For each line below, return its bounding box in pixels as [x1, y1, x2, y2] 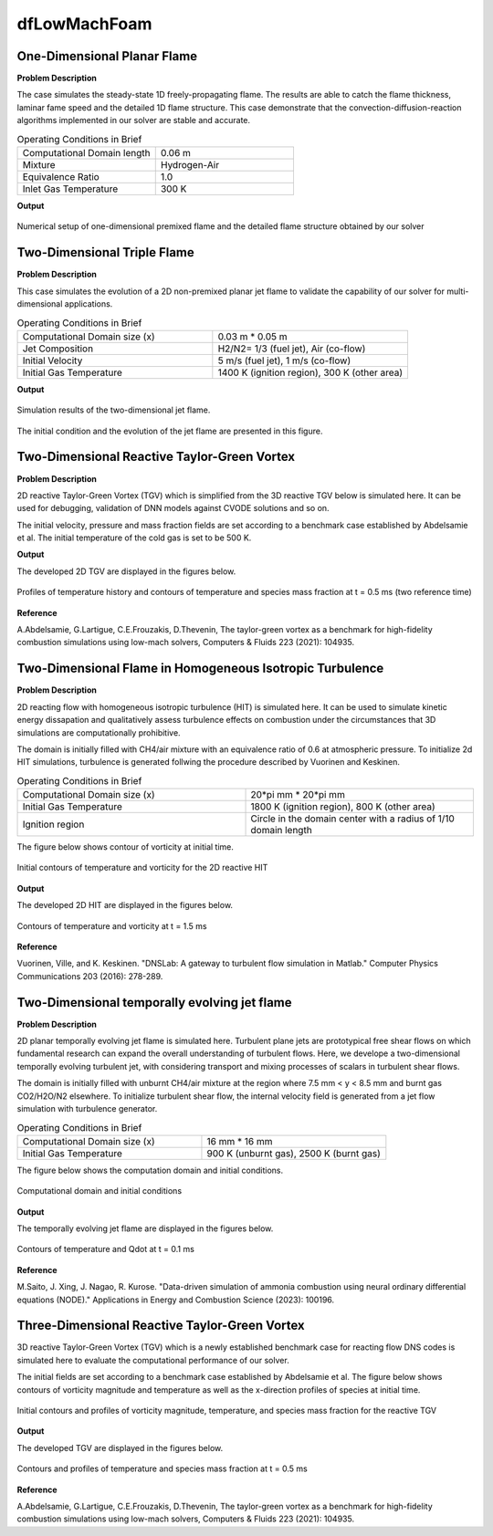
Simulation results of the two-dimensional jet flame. [16, 404, 211, 415]
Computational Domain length [22, 147, 151, 159]
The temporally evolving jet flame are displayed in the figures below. [16, 1223, 274, 1234]
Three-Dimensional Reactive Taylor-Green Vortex [16, 1318, 305, 1333]
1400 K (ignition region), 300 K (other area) [217, 366, 404, 379]
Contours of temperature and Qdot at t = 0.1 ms [16, 1244, 195, 1255]
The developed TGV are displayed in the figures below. [16, 1442, 224, 1453]
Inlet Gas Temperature [22, 183, 119, 195]
